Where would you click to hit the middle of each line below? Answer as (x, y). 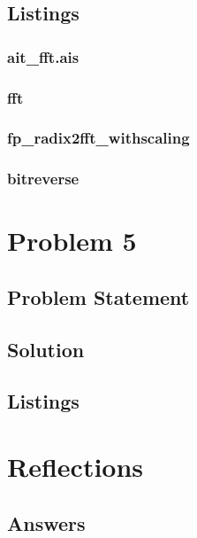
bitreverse (43, 179)
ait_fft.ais (43, 56)
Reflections (76, 467)
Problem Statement (98, 296)
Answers (46, 522)
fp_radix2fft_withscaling (98, 138)
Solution (46, 349)
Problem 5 (72, 241)
